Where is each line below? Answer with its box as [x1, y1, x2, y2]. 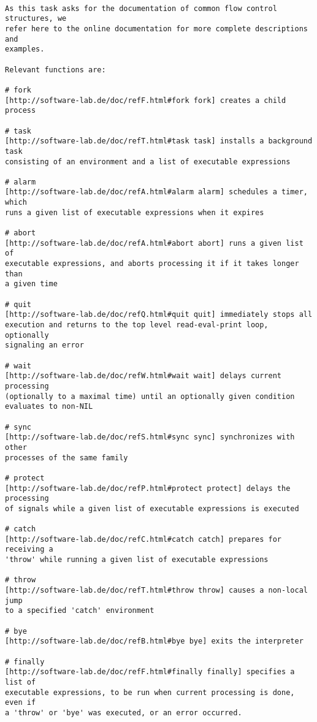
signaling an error [5, 341, 84, 350]
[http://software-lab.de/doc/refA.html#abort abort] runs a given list [5, 238, 304, 248]
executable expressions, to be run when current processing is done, [5, 688, 295, 697]
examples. [5, 45, 45, 54]
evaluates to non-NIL [5, 402, 93, 411]
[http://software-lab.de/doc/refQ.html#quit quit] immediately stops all [5, 310, 313, 319]
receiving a [5, 545, 53, 554]
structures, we [5, 14, 67, 23]
